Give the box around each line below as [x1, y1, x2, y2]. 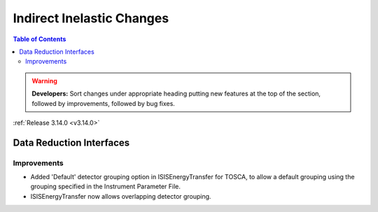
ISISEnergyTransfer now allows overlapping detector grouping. [30, 192, 211, 200]
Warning [31, 77, 57, 85]
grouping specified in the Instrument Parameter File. [30, 182, 181, 191]
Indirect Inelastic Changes [13, 10, 169, 26]
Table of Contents [13, 35, 66, 43]
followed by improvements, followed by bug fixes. [31, 99, 175, 107]
